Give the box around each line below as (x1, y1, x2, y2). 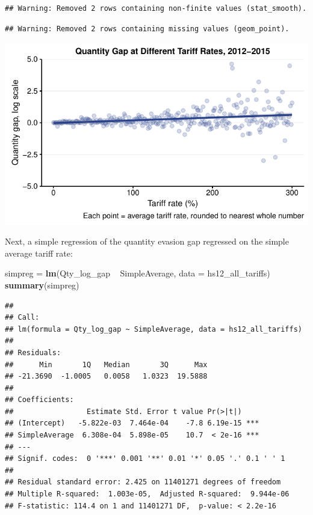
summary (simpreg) (5, 278, 79, 291)
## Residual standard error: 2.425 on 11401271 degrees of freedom (5, 478, 281, 487)
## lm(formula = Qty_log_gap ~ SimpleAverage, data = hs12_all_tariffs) (5, 325, 302, 334)
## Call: (5, 313, 40, 322)
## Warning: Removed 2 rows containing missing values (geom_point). (5, 24, 290, 33)
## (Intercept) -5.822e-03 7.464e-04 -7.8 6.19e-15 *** (5, 419, 259, 428)
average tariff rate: (5, 246, 73, 259)
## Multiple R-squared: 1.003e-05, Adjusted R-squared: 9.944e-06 (5, 490, 290, 499)
